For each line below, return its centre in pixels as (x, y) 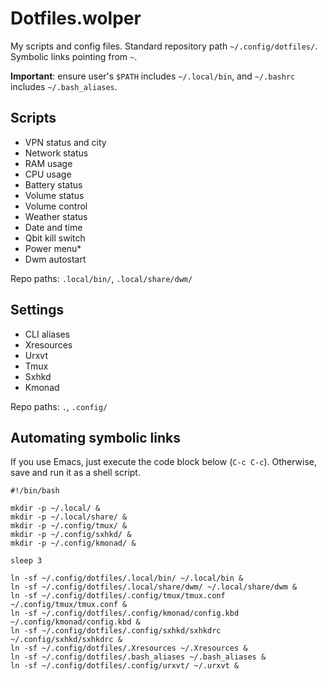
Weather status (56, 216)
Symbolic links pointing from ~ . (74, 56)
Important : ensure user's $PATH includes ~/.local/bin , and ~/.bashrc (153, 76)
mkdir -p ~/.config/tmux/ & (69, 526)
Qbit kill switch (55, 238)
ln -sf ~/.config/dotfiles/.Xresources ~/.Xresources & (129, 648)
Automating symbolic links (95, 437)
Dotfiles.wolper (76, 18)
